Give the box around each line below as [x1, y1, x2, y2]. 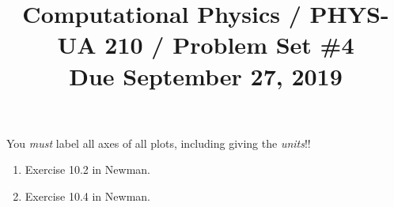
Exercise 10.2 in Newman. [25, 161, 150, 178]
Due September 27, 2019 [69, 59, 343, 92]
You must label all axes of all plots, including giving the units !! [6, 134, 311, 151]
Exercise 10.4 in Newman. [25, 187, 150, 204]
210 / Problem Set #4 [104, 28, 354, 61]
